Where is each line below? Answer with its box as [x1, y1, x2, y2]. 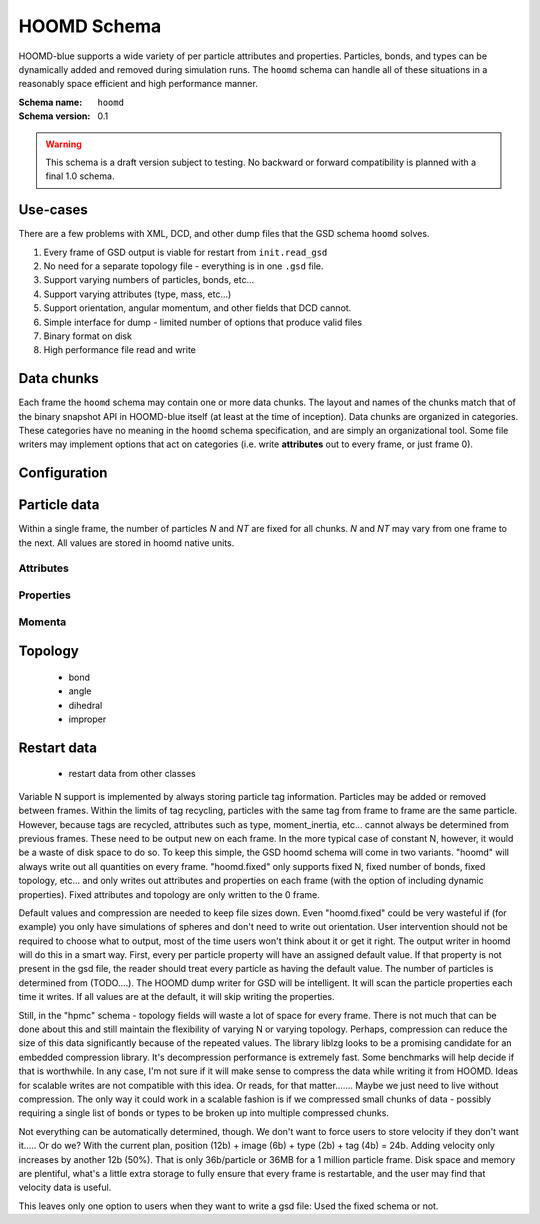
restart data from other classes [68, 768, 197, 780]
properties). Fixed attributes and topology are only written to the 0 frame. [18, 888, 320, 900]
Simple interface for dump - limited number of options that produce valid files [43, 316, 363, 328]
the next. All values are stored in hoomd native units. [18, 536, 235, 549]
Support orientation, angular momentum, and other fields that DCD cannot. [43, 302, 352, 314]
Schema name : [18, 96, 83, 108]
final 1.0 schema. [45, 170, 115, 182]
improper [68, 713, 107, 725]
